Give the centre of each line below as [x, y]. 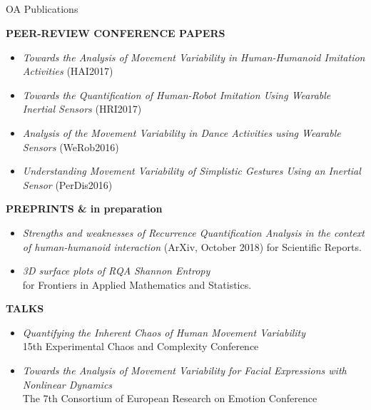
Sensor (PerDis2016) [67, 184]
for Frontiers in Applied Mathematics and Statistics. [137, 284]
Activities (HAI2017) [68, 71]
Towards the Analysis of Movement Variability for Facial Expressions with [184, 370]
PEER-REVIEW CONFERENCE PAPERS [116, 32]
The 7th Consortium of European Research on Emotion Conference [170, 398]
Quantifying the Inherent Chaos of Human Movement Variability [164, 332]
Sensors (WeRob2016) [71, 147]
